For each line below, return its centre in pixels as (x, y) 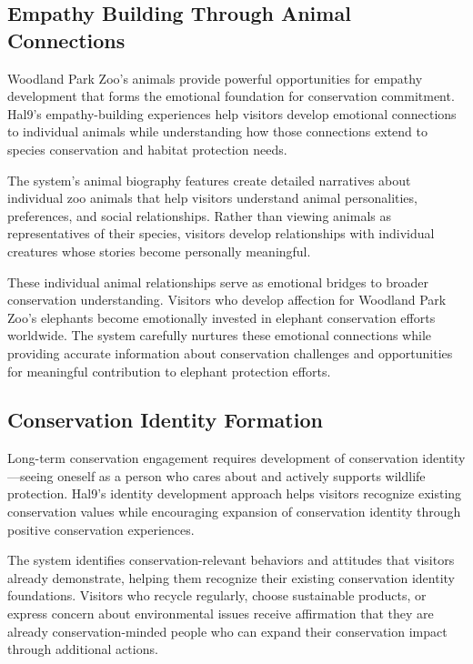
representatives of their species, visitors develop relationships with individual (221, 233)
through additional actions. (83, 649)
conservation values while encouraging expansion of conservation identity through (234, 512)
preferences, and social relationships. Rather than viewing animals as (199, 215)
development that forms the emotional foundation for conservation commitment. (231, 96)
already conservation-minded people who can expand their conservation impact (227, 631)
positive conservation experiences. (101, 529)
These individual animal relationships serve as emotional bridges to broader (218, 282)
